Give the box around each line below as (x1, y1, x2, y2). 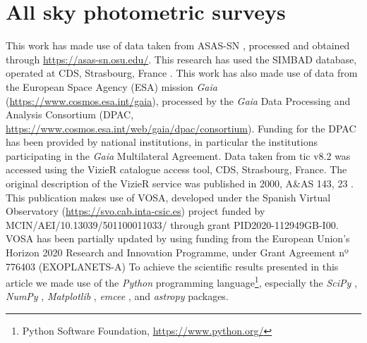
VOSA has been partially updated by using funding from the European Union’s (6, 231, 350, 246)
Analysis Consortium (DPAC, (6, 107, 134, 122)
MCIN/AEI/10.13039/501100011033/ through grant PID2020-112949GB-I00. (6, 217, 339, 232)
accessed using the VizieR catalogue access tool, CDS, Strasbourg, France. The (6, 162, 347, 177)
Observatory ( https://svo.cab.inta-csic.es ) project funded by (6, 204, 265, 218)
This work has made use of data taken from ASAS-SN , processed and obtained (6, 38, 350, 53)
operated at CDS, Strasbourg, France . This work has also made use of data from (6, 66, 358, 80)
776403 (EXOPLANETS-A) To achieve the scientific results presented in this (6, 258, 339, 273)
